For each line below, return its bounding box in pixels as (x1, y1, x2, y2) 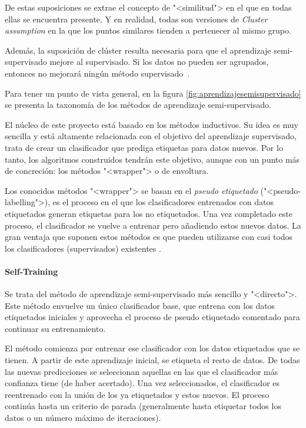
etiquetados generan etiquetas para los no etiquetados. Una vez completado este (5, 207, 292, 219)
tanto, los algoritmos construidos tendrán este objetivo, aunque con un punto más (5, 153, 300, 165)
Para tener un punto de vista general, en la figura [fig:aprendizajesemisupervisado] (5, 87, 301, 99)
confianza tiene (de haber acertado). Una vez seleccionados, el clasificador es (5, 377, 280, 389)
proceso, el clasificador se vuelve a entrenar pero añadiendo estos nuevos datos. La (5, 219, 301, 231)
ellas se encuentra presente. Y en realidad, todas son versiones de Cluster (5, 12, 268, 25)
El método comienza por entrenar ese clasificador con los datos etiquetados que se (5, 342, 300, 354)
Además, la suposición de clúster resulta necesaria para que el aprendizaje (5, 44, 271, 56)
